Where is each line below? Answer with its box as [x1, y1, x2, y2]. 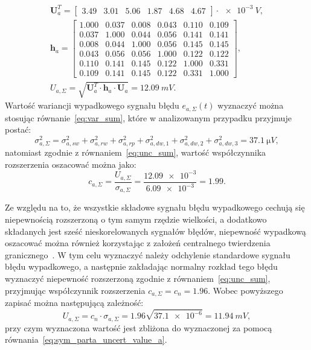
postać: [5, 123, 31, 136]
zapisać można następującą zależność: [5, 296, 144, 309]
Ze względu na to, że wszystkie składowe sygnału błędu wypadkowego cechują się [5, 201, 305, 214]
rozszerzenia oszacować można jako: [5, 157, 136, 170]
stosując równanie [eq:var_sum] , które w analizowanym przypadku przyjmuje [5, 111, 292, 124]
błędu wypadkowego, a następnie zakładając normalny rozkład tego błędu [5, 260, 278, 273]
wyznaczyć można [217, 99, 284, 112]
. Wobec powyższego [208, 284, 283, 296]
